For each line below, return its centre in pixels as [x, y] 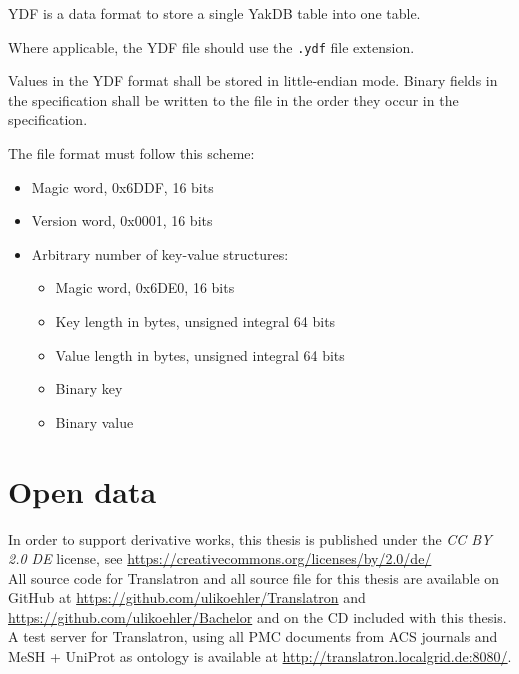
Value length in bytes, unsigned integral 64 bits [200, 354]
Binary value [94, 421]
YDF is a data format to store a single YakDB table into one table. [214, 13]
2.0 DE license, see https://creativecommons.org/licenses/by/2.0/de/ [220, 558]
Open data [82, 490]
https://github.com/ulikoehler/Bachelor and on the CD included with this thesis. [257, 616]
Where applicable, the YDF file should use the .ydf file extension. [211, 46]
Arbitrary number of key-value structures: [160, 253]
